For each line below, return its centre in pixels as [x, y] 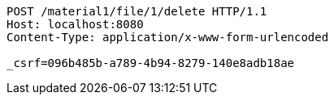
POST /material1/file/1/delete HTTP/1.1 [137, 11]
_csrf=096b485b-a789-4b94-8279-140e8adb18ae [151, 63]
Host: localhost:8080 [75, 24]
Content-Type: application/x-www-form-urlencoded [168, 37]
